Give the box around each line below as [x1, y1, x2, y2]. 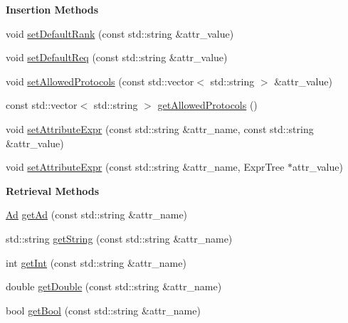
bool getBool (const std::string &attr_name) [6, 302, 201, 317]
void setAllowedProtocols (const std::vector [6, 73, 194, 88]
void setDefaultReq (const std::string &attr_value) [6, 50, 228, 65]
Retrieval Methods [6, 183, 100, 198]
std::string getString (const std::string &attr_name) [6, 231, 233, 245]
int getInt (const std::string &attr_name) [6, 255, 186, 270]
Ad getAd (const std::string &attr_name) [6, 207, 188, 222]
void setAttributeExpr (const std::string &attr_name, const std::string [6, 121, 314, 136]
